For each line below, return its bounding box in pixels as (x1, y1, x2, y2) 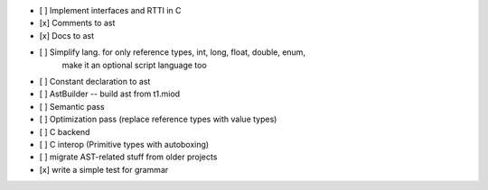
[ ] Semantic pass (39, 101, 105, 112)
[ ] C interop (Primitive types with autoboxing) (39, 139, 210, 149)
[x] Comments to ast (39, 18, 116, 29)
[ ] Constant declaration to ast (39, 76, 151, 86)
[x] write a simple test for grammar (39, 164, 169, 175)
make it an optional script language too (61, 59, 207, 70)
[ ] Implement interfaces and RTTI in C (39, 5, 182, 15)
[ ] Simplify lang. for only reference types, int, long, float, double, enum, (39, 47, 306, 58)
